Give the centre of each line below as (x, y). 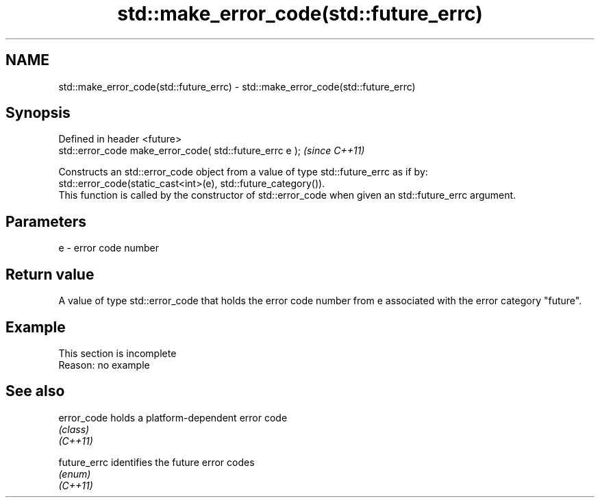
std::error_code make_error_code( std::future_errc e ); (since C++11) (212, 151)
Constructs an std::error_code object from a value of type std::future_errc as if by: (243, 172)
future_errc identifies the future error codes (157, 462)
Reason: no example (104, 365)
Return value (50, 274)
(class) (74, 429)
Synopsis (38, 113)
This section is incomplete (117, 353)
